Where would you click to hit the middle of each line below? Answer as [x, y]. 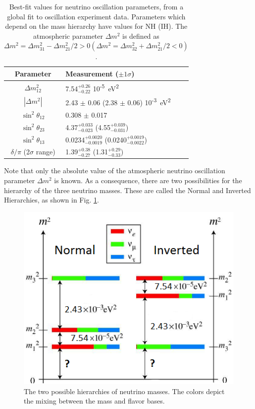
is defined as [141, 35]
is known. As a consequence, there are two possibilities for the [148, 180]
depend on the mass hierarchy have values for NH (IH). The [96, 26]
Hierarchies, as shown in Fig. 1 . [51, 200]
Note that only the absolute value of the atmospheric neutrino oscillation [115, 170]
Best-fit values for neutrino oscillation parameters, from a [96, 6]
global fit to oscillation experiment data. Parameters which [96, 16]
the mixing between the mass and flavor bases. [94, 401]
